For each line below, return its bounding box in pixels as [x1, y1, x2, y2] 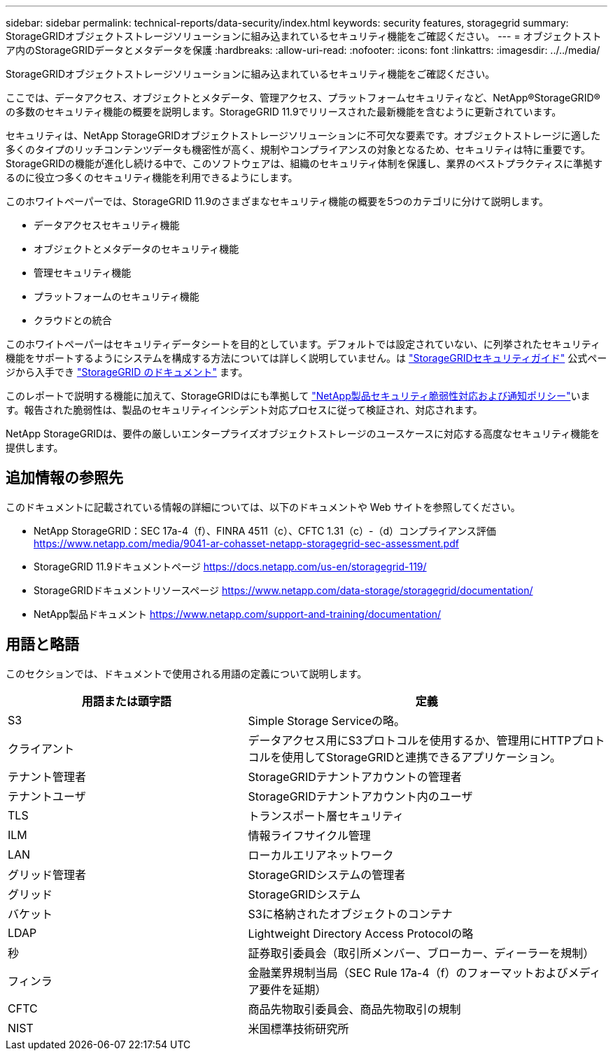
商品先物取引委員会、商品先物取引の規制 [248, 1001, 461, 1016]
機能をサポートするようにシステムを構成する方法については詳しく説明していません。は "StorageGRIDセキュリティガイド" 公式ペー [6, 352, 607, 364]
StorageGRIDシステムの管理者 [248, 867, 406, 882]
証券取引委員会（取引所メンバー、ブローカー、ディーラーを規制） [248, 945, 595, 960]
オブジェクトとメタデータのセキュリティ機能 [34, 243, 239, 255]
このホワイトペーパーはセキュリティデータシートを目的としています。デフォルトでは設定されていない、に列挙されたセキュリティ [6, 338, 600, 350]
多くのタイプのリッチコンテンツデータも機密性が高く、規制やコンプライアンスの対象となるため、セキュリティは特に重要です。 [6, 143, 591, 155]
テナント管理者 [8, 769, 87, 784]
